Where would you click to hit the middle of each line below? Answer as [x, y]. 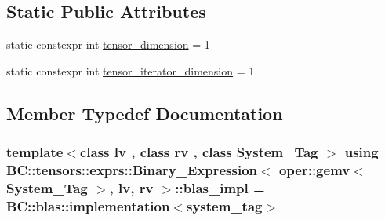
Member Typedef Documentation [145, 113]
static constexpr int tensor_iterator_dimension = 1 [131, 70]
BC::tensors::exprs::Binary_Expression [132, 170]
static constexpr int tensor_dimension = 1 [108, 44]
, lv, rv [131, 187]
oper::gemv [314, 170]
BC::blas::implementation [88, 205]
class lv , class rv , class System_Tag [199, 152]
